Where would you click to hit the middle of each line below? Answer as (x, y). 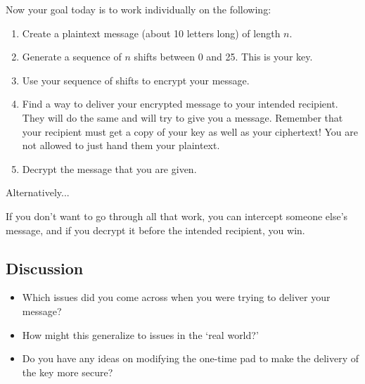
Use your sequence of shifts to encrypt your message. (136, 80)
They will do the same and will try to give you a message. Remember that (182, 117)
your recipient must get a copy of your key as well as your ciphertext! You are (190, 131)
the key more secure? (68, 372)
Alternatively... (38, 192)
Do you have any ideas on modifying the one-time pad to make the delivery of (191, 358)
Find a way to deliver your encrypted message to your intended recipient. (180, 104)
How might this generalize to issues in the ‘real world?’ (140, 334)
